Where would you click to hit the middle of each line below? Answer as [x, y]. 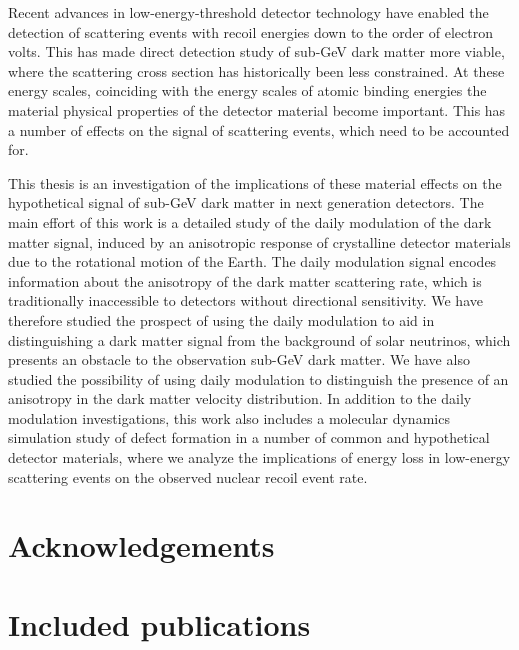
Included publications [159, 623]
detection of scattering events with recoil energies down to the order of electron [250, 31]
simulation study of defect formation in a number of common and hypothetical [249, 437]
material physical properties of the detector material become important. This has [257, 109]
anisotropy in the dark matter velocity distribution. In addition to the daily [240, 398]
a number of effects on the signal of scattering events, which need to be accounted [259, 129]
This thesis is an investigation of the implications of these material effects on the [255, 182]
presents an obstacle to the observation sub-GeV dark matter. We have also [239, 359]
